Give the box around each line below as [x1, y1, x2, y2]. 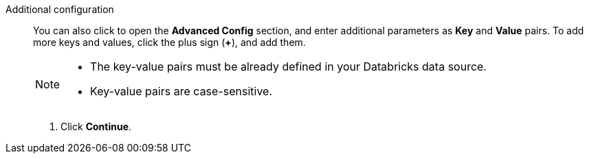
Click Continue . [60, 121, 132, 132]
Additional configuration [5, 3, 114, 15]
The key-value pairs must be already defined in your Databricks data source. [90, 60, 487, 73]
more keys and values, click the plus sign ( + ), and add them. [33, 36, 306, 48]
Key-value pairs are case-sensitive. [90, 84, 273, 98]
